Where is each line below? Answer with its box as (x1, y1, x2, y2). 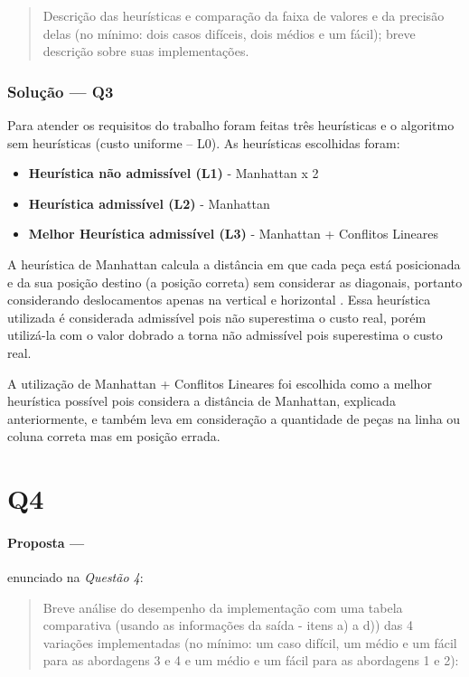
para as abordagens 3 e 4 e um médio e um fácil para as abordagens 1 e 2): (42, 651, 459, 670)
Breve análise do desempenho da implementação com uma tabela (42, 597, 403, 616)
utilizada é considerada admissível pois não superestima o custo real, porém (7, 307, 427, 326)
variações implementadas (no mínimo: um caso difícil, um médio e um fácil (42, 633, 457, 652)
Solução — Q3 (7, 80, 114, 102)
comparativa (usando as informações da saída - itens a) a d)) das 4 (42, 616, 414, 635)
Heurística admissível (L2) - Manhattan (28, 193, 270, 212)
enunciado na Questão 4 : (7, 568, 144, 587)
